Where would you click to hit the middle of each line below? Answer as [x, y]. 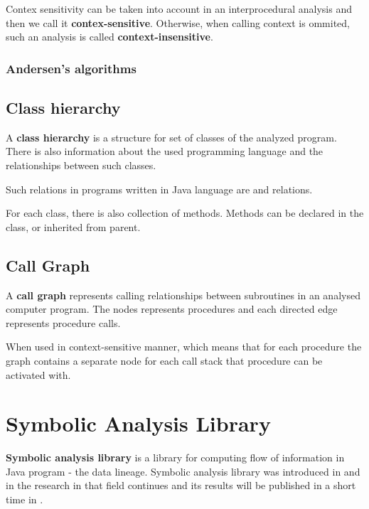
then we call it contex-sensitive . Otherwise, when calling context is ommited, [178, 22]
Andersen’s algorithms [71, 68]
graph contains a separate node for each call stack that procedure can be [164, 360]
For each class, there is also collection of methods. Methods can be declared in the [185, 213]
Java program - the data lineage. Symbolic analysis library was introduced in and [183, 471]
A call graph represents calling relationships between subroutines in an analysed [183, 295]
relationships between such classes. [81, 165]
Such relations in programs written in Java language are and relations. [159, 189]
